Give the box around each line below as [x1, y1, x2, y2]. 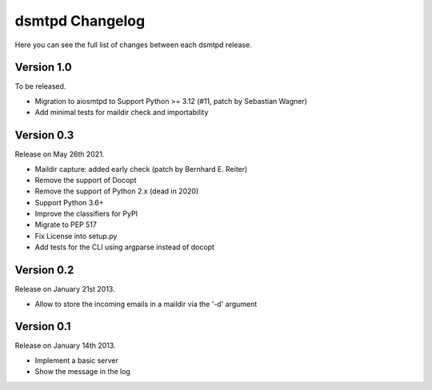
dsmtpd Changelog [14, 12, 146, 30]
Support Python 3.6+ [34, 197, 104, 207]
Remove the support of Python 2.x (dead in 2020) [34, 186, 199, 196]
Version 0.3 [14, 129, 74, 142]
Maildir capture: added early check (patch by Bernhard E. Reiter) [34, 164, 248, 173]
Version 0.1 [14, 320, 71, 333]
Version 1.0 [14, 61, 72, 74]
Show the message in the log [34, 367, 131, 376]
